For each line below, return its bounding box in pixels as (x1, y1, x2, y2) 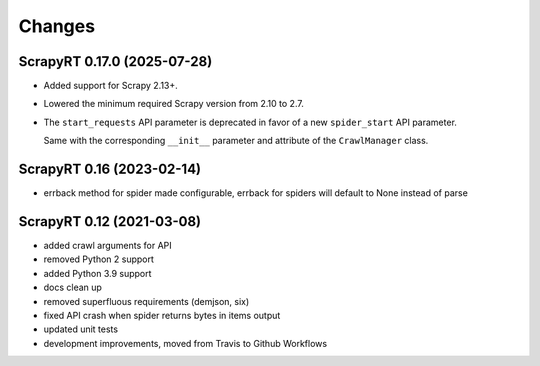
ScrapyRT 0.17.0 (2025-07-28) (18, 53, 213, 70)
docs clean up (43, 281, 102, 294)
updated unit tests (43, 323, 119, 335)
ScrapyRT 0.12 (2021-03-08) (18, 213, 202, 230)
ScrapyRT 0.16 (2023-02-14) (18, 161, 202, 178)
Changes (18, 15, 95, 37)
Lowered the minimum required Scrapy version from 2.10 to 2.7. (43, 98, 304, 110)
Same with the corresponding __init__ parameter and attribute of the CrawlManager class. (43, 135, 429, 147)
